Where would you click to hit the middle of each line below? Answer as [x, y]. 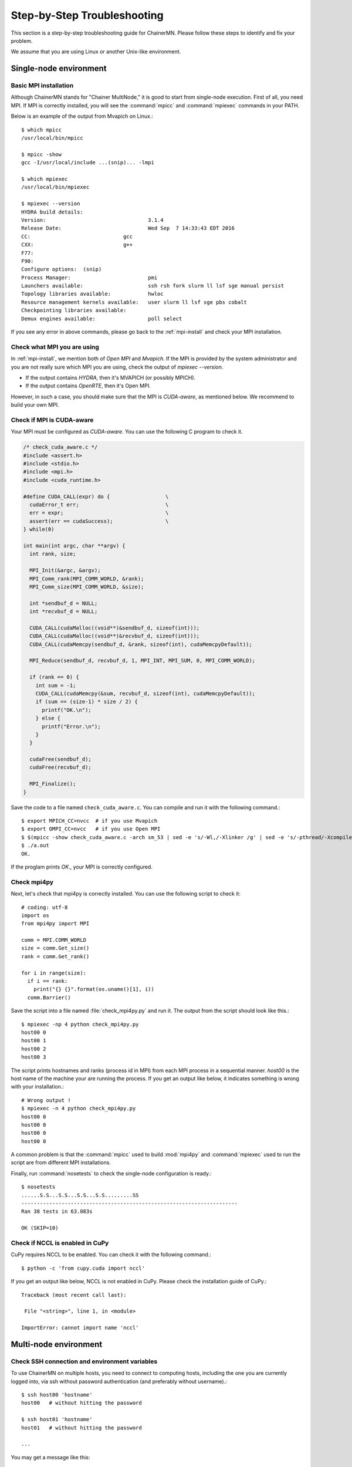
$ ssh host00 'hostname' [57, 1395]
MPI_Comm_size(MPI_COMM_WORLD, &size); [87, 587]
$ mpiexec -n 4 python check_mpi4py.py [79, 1108]
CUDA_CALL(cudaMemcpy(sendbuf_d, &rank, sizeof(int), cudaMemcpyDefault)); [141, 644]
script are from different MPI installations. [61, 1162]
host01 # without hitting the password [82, 1428]
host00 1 [34, 1041]
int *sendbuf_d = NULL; [64, 603]
